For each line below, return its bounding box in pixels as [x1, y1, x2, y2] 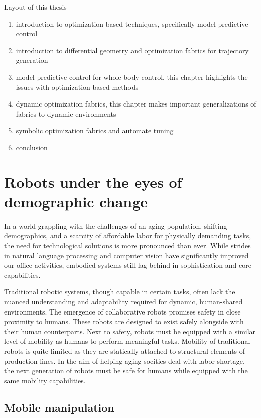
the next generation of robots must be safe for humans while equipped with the [4, 365, 248, 376]
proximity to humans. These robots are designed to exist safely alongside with [4, 316, 244, 327]
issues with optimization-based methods [16, 81, 139, 92]
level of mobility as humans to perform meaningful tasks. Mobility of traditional [4, 336, 250, 346]
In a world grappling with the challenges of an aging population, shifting [4, 220, 227, 231]
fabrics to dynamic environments [16, 108, 116, 119]
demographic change [4, 191, 148, 212]
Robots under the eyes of [4, 171, 182, 192]
